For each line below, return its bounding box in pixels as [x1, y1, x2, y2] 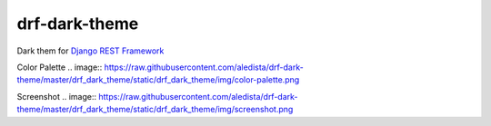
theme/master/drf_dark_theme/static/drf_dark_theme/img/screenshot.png [16, 104, 294, 115]
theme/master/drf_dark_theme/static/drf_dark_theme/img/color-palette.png [16, 74, 300, 85]
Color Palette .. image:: [16, 62, 103, 73]
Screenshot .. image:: [16, 91, 97, 102]
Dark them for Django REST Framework [16, 45, 165, 56]
